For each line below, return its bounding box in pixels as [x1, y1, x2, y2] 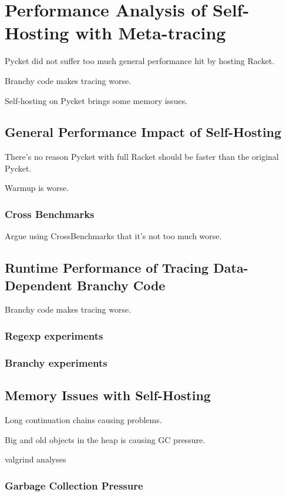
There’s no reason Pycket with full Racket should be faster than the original [5, 150, 279, 163]
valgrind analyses [5, 453, 66, 465]
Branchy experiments [5, 355, 107, 370]
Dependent [5, 276, 72, 294]
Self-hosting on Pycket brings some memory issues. [5, 94, 188, 106]
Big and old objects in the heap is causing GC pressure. [5, 433, 206, 445]
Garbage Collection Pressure [5, 478, 143, 492]
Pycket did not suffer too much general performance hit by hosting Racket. [5, 55, 275, 67]
